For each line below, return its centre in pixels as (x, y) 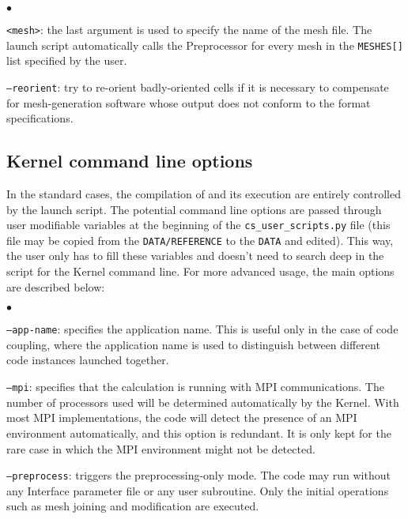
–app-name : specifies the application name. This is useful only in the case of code (202, 329)
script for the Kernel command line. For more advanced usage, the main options (200, 271)
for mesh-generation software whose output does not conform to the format (189, 102)
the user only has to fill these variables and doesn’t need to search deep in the (195, 256)
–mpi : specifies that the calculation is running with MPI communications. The (195, 387)
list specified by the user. (67, 60)
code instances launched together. (88, 360)
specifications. (40, 118)
